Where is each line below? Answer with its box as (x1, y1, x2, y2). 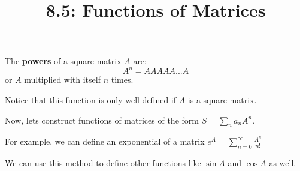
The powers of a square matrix (5, 55, 122, 67)
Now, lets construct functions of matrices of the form (5, 113, 199, 126)
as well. (269, 157, 296, 169)
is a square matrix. (187, 94, 257, 106)
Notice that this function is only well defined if (5, 94, 177, 106)
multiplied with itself (24, 73, 101, 86)
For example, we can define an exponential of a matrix (5, 135, 205, 148)
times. (111, 73, 134, 86)
